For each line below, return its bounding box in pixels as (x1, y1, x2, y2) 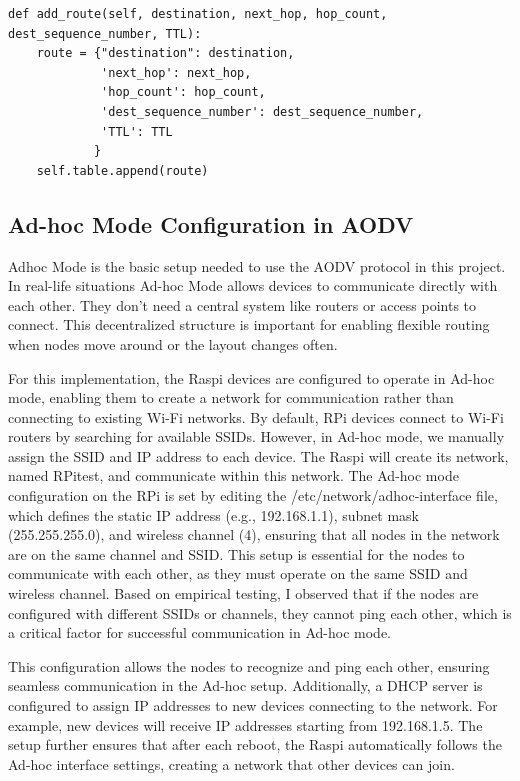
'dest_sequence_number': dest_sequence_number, (101, 104, 424, 119)
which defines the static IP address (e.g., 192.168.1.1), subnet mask (8, 504, 419, 525)
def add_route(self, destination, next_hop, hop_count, (8, 7, 388, 21)
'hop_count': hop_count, (101, 85, 266, 100)
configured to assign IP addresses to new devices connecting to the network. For (8, 695, 498, 716)
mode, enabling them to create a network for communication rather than (8, 387, 454, 408)
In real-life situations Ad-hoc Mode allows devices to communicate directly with (8, 275, 498, 296)
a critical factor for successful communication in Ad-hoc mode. (8, 622, 391, 643)
